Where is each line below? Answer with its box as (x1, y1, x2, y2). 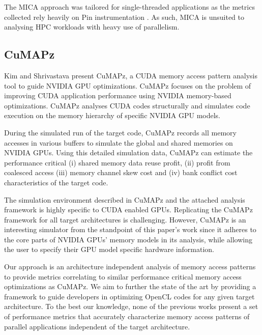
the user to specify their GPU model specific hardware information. (4, 244, 214, 255)
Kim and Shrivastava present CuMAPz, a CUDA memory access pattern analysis (4, 70, 257, 80)
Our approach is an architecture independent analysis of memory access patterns (4, 261, 256, 272)
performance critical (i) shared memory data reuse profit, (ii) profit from (4, 157, 230, 167)
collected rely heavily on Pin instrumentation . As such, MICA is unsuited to (4, 11, 245, 22)
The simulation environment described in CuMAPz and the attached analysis (4, 194, 245, 205)
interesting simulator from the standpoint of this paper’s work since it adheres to (4, 224, 256, 235)
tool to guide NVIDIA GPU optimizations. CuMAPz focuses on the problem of (4, 80, 251, 91)
